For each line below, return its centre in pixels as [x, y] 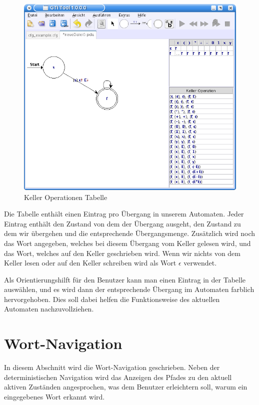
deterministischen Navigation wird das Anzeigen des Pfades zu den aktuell [118, 377]
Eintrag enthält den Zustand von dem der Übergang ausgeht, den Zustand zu [122, 223]
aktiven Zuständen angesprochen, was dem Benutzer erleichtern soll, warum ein [126, 387]
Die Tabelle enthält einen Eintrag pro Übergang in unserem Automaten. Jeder [124, 214]
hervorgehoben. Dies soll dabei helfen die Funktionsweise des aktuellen [112, 299]
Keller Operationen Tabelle [66, 197]
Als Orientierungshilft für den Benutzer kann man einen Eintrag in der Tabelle [125, 279]
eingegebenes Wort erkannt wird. [54, 396]
